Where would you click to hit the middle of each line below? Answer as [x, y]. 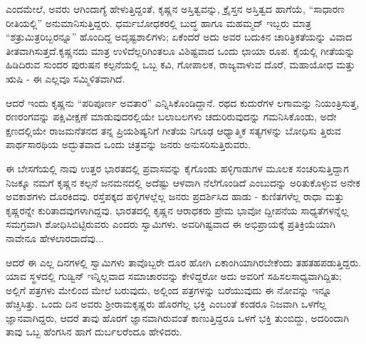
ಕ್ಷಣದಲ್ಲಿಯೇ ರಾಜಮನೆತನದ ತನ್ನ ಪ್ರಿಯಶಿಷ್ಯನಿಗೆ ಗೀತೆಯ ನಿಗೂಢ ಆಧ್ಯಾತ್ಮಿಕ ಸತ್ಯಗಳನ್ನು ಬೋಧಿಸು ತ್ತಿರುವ [173, 130]
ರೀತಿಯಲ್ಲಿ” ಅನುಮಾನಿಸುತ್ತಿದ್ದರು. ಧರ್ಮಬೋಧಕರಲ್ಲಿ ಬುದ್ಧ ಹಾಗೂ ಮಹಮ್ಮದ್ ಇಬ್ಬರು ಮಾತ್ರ [159, 22]
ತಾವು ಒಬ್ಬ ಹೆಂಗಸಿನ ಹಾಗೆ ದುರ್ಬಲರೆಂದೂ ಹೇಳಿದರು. [94, 332]
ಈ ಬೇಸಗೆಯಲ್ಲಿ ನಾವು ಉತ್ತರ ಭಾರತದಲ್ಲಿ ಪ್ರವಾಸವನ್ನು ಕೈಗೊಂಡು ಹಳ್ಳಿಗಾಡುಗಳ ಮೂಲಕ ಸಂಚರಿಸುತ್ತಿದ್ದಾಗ [177, 168]
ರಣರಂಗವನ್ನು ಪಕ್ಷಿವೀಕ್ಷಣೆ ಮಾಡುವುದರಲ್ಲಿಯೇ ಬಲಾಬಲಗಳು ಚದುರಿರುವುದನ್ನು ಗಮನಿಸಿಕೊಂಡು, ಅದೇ [171, 116]
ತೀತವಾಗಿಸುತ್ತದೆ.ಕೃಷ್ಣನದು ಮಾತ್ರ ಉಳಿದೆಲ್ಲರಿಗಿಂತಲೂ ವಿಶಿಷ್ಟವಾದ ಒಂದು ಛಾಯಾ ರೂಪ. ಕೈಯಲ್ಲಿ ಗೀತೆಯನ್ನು [181, 50]
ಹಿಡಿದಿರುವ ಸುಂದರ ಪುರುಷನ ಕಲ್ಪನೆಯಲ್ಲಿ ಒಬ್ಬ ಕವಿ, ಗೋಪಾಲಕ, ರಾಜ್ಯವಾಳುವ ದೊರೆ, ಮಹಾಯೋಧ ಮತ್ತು [181, 64]
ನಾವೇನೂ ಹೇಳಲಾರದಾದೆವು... [55, 238]
